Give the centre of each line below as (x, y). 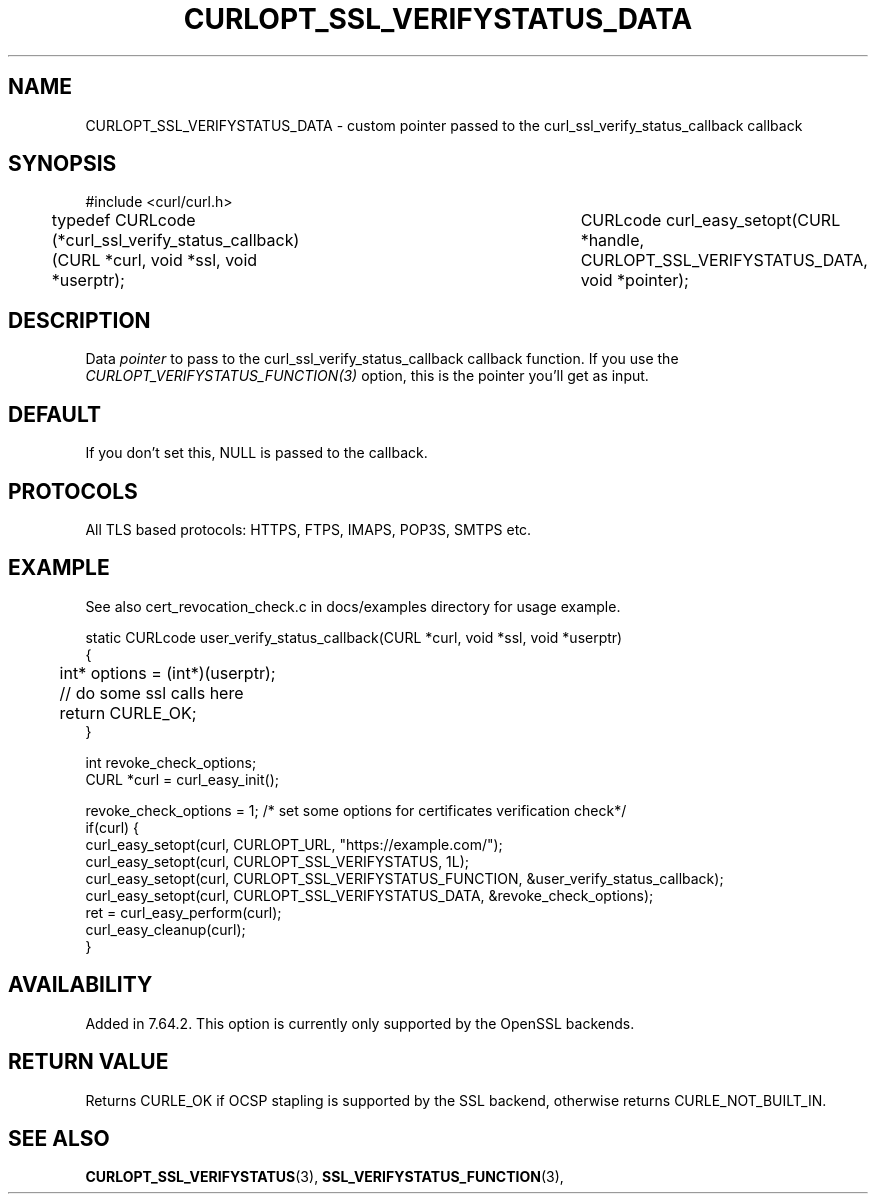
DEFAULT (54, 414)
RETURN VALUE (88, 1062)
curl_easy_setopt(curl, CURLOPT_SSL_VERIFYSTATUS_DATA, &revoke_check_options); (369, 895)
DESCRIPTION (79, 320)
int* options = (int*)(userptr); (167, 672)
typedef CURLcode (123, 220)
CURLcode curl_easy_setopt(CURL (710, 220)
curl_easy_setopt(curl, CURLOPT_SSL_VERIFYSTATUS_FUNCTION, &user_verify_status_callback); (404, 878)
